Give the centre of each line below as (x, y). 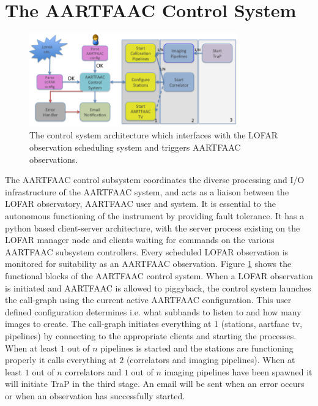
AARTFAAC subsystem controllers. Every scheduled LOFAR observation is (147, 251)
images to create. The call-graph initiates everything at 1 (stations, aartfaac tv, (154, 324)
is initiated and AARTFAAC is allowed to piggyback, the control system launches (158, 288)
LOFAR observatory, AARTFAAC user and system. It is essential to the (140, 204)
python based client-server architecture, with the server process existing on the (153, 227)
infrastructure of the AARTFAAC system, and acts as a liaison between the (147, 191)
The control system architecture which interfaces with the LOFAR (154, 135)
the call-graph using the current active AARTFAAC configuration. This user (148, 300)
